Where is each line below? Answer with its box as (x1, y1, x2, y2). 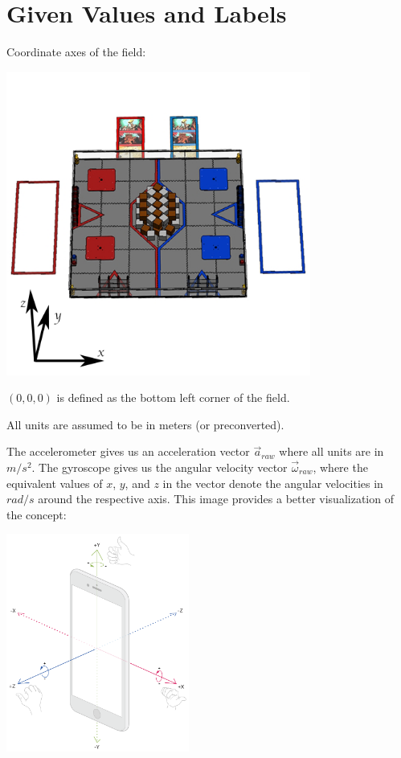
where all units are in (279, 443, 384, 460)
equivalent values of (6, 474, 103, 491)
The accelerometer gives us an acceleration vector (6, 443, 250, 460)
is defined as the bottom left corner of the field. (56, 389, 290, 406)
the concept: (6, 506, 67, 522)
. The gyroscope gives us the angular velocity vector (31, 459, 288, 476)
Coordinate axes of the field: (6, 43, 146, 60)
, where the (313, 459, 368, 476)
